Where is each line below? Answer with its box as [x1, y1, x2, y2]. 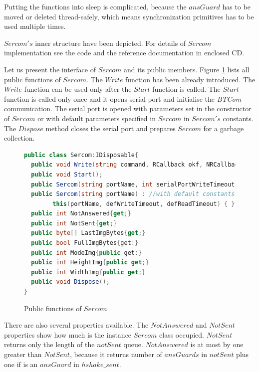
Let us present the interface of [4, 64, 96, 74]
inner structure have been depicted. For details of [35, 37, 186, 48]
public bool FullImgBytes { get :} [31, 239, 139, 247]
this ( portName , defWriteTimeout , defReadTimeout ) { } [52, 200, 235, 207]
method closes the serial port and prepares [45, 123, 176, 133]
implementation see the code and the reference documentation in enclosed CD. [4, 47, 245, 58]
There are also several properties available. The [4, 320, 149, 330]
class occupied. [159, 329, 204, 340]
